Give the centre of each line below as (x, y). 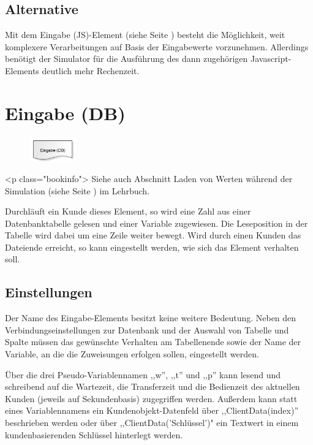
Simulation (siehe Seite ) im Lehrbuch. (77, 190)
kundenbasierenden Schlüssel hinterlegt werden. (94, 434)
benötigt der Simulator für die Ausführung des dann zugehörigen (126, 59)
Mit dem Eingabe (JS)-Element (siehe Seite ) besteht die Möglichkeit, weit (145, 35)
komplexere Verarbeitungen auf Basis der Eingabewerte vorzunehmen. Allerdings (157, 46)
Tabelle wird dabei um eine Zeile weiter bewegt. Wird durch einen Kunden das (153, 235)
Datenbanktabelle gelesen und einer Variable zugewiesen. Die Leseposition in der (156, 223)
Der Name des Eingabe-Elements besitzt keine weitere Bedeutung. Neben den (151, 318)
